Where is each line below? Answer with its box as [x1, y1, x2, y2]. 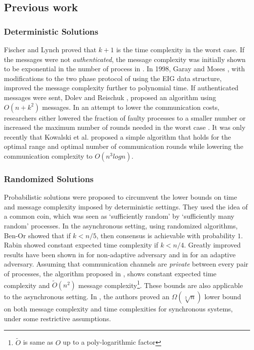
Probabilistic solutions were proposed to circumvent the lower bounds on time [4, 192, 237, 202]
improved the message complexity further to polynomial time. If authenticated [4, 82, 239, 93]
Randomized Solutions [4, 172, 94, 185]
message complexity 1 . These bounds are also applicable [78, 278, 243, 290]
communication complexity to [4, 150, 93, 161]
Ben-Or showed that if [4, 230, 71, 240]
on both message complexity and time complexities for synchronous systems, [4, 304, 233, 314]
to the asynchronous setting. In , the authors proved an [4, 291, 169, 302]
